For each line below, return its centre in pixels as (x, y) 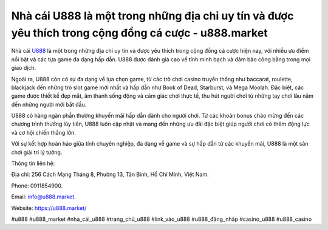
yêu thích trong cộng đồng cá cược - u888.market (139, 33)
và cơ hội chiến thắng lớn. (43, 132)
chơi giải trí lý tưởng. (37, 152)
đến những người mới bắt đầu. (49, 104)
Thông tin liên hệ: (33, 163)
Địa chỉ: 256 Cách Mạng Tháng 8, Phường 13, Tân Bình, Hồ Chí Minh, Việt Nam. (110, 174)
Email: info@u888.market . (43, 197)
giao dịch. (24, 68)
